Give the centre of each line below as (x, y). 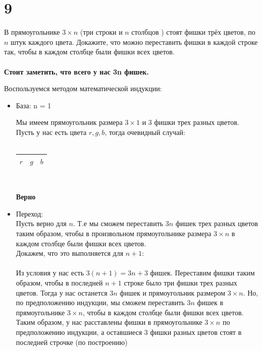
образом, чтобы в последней (59, 283)
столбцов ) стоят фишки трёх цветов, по (193, 32)
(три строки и (101, 32)
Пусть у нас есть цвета (51, 132)
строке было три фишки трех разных (180, 283)
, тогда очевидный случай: (145, 132)
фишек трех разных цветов (217, 223)
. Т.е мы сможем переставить (118, 223)
